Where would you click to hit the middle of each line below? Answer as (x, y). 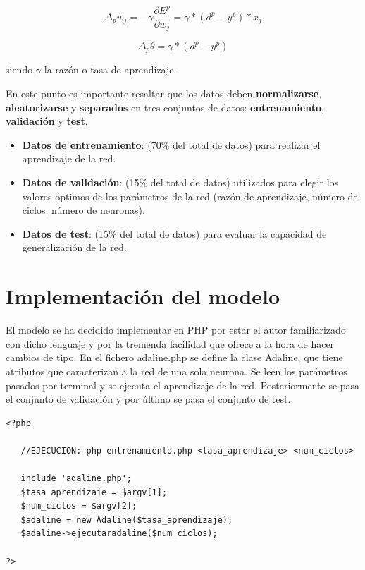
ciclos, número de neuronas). (83, 210)
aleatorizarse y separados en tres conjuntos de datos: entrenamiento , (165, 107)
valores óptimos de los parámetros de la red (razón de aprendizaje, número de (190, 196)
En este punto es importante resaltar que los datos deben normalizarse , (164, 93)
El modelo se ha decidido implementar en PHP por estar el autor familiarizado (176, 330)
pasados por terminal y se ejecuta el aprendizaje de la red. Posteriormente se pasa (183, 385)
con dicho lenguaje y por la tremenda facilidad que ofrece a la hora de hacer (170, 343)
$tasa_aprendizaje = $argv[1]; (94, 492)
